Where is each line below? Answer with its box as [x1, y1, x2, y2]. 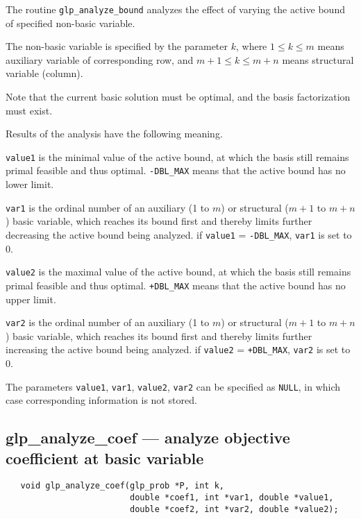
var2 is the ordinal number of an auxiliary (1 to [6, 315, 210, 330]
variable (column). [6, 66, 83, 80]
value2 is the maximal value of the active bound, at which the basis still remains [6, 264, 351, 279]
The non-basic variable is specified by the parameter [6, 39, 228, 53]
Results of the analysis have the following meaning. [6, 126, 223, 141]
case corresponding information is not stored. [6, 393, 197, 407]
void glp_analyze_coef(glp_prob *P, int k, [20, 481, 224, 491]
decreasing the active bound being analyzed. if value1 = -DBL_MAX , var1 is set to [6, 227, 352, 241]
